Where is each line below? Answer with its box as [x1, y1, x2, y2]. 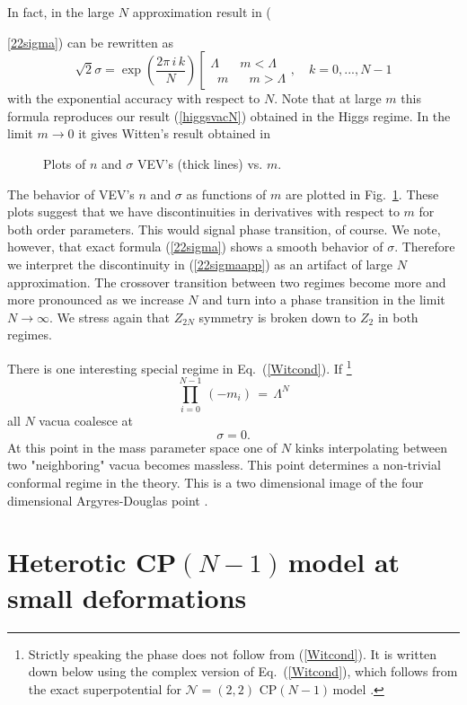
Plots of [43, 154, 86, 172]
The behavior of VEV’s [7, 184, 135, 203]
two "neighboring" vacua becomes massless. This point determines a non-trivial [7, 455, 441, 474]
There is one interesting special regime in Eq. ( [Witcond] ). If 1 [7, 356, 352, 377]
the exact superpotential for [28, 679, 181, 698]
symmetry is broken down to [198, 307, 357, 326]
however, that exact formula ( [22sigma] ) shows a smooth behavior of [7, 237, 383, 256]
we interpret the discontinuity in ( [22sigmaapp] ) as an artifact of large [7, 254, 392, 273]
